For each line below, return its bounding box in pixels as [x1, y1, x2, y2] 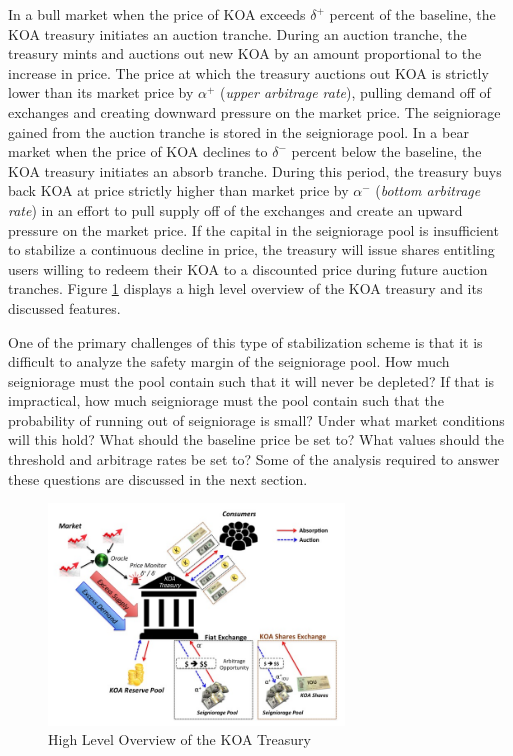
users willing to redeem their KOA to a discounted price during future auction [8, 258, 488, 279]
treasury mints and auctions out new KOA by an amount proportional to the [8, 43, 482, 64]
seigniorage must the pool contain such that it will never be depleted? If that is [8, 370, 495, 391]
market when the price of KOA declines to [8, 141, 268, 162]
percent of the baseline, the [329, 4, 496, 24]
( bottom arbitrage [375, 180, 481, 201]
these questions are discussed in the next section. [8, 468, 308, 489]
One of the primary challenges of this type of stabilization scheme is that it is [8, 331, 483, 352]
